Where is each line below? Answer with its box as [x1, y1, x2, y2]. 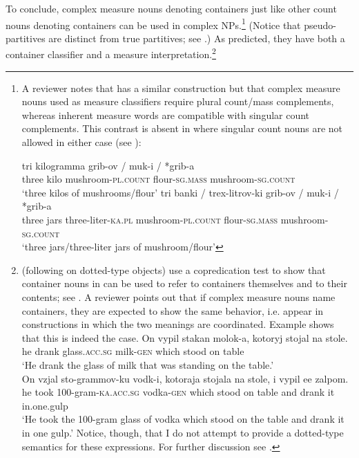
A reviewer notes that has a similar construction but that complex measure [21, 80, 340, 95]
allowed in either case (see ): [21, 135, 142, 149]
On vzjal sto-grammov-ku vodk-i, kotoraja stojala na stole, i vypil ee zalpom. [21, 371, 349, 385]
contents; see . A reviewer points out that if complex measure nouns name [21, 290, 336, 304]
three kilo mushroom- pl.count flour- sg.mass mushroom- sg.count [21, 172, 295, 186]
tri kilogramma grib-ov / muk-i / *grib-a [21, 158, 195, 172]
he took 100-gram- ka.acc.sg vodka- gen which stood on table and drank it [21, 385, 335, 399]
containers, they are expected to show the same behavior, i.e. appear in [21, 303, 324, 318]
